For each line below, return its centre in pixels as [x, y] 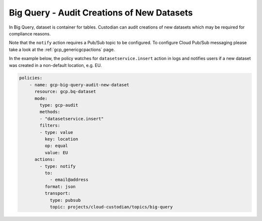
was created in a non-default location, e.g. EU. [55, 65]
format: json [60, 186]
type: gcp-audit [59, 105]
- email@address [69, 180]
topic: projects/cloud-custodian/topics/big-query [111, 207]
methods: [50, 112]
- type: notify [58, 166]
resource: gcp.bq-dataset [65, 92]
